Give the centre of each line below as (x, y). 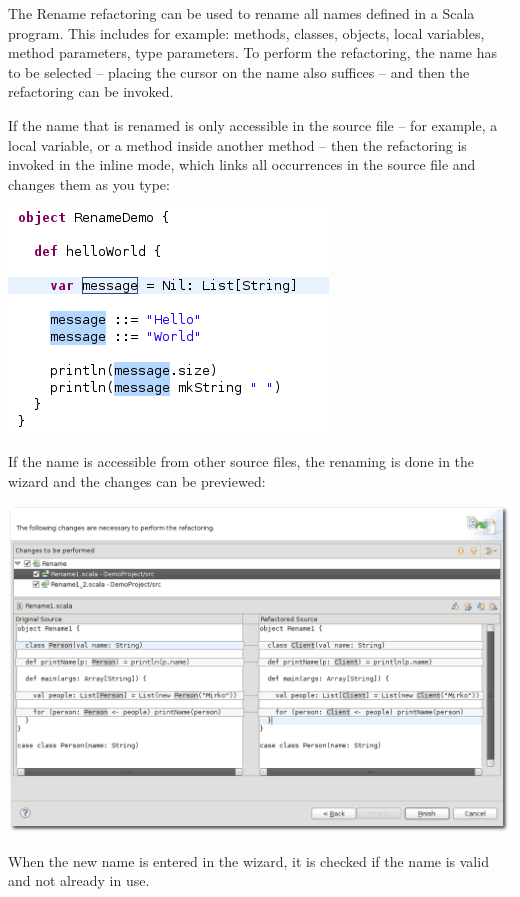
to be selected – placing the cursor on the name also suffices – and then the (239, 71)
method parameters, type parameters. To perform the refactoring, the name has (252, 52)
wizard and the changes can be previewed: (137, 480)
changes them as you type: (89, 183)
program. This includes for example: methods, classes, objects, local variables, (246, 32)
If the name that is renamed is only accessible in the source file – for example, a (253, 124)
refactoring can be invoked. (91, 91)
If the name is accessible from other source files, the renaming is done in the (241, 460)
